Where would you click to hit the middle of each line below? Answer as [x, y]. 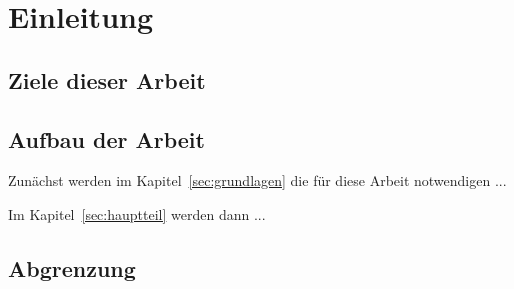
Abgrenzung [72, 267]
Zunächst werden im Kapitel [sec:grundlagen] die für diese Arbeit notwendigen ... [257, 180]
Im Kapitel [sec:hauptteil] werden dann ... [137, 213]
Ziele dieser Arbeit [107, 79]
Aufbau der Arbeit [106, 138]
